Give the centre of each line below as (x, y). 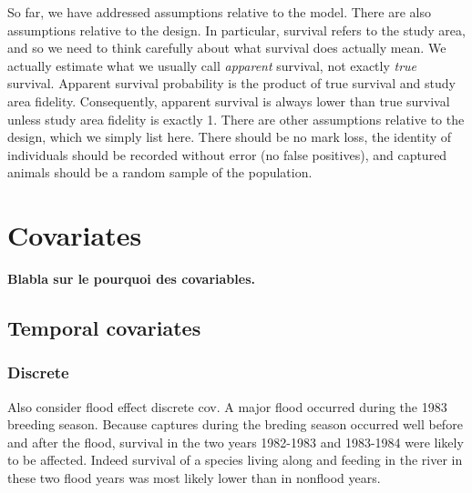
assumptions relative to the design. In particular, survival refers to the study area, (236, 30)
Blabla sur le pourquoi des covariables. (131, 279)
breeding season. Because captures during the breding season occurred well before (235, 424)
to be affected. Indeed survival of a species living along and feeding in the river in (235, 460)
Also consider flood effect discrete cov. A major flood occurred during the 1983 (227, 406)
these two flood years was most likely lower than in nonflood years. (194, 478)
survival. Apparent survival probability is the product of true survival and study (231, 83)
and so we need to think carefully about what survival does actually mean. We (227, 48)
